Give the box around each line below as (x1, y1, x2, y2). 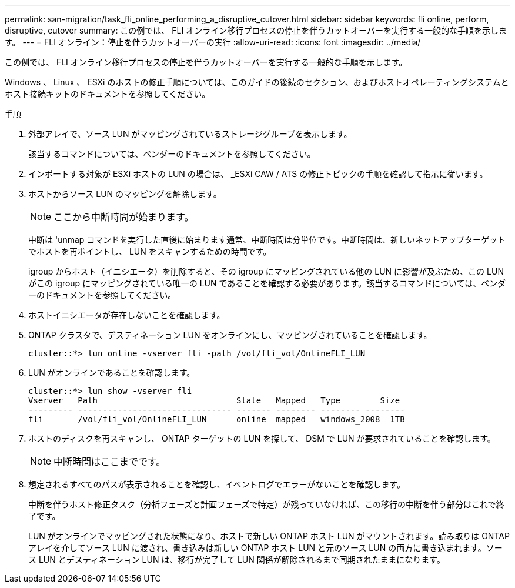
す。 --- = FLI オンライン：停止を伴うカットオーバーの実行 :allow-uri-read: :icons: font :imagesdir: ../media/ (5, 37, 421, 47)
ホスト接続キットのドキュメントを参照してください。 (5, 89, 210, 99)
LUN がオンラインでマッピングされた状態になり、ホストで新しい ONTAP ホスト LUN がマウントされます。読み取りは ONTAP (28, 531, 510, 541)
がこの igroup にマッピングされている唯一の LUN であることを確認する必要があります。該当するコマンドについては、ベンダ (28, 278, 506, 288)
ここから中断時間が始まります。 (53, 211, 194, 223)
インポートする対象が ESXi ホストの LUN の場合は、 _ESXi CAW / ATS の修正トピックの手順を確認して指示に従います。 (28, 169, 488, 179)
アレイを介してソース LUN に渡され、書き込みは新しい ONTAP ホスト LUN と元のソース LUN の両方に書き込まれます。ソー (28, 543, 503, 553)
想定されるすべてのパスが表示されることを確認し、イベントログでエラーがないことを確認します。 (28, 479, 406, 489)
